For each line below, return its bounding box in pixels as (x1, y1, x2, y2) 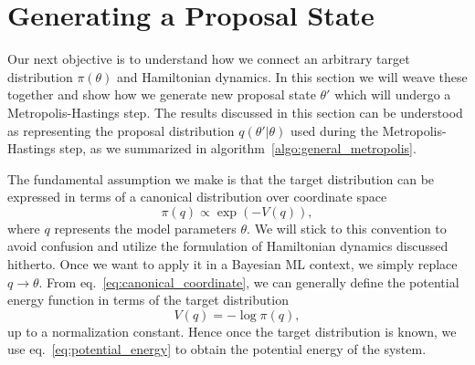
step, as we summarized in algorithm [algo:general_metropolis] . (59, 139, 417, 158)
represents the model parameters (54, 218, 237, 237)
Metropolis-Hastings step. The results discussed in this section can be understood (7, 102, 463, 121)
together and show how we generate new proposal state (7, 85, 316, 104)
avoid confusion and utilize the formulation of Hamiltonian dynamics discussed (7, 236, 449, 255)
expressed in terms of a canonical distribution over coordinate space (7, 187, 387, 206)
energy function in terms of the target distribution (7, 290, 289, 309)
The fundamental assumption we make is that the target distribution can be (7, 169, 435, 188)
